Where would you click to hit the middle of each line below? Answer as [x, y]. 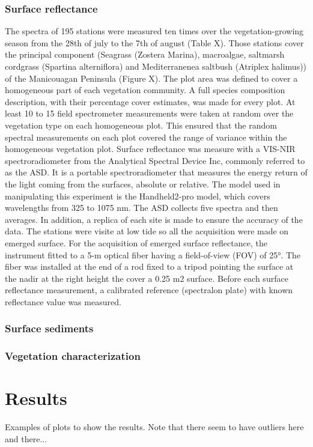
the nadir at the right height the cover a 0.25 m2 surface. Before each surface [147, 278]
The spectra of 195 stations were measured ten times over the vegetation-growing [154, 31]
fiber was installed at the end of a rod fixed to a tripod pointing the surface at [149, 266]
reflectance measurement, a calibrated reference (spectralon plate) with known [149, 290]
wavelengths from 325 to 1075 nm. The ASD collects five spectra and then [141, 208]
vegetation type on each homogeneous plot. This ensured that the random [141, 125]
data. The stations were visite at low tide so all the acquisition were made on [147, 231]
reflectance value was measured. [63, 301]
